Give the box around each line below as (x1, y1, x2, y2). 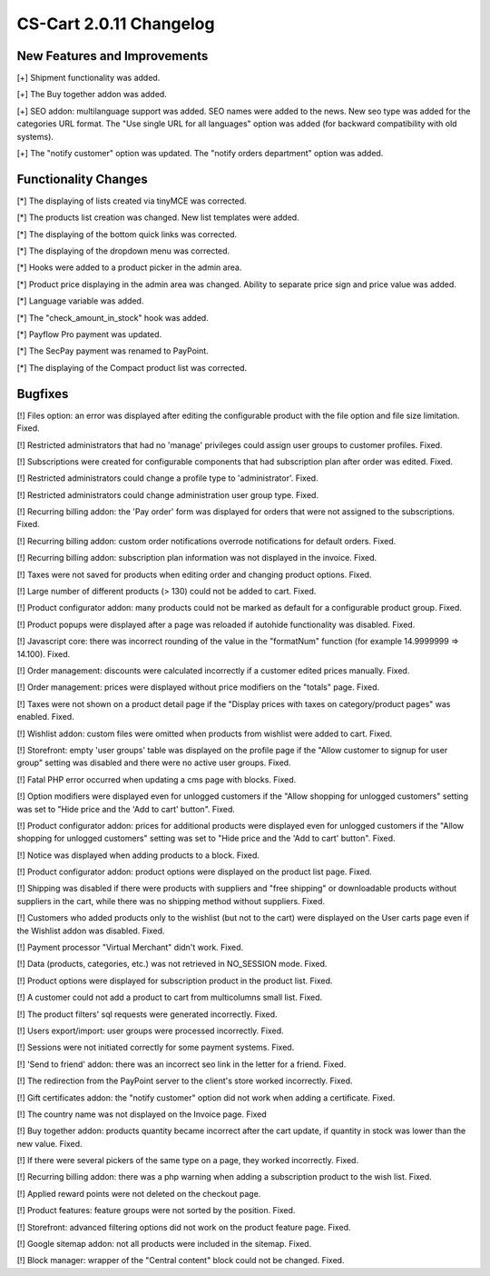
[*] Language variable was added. (16, 295, 144, 306)
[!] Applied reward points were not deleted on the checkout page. (16, 1188, 261, 1199)
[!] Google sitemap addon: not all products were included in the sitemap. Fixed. (16, 1239, 312, 1250)
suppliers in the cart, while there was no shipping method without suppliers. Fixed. (16, 895, 326, 906)
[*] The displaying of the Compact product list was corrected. (16, 362, 248, 373)
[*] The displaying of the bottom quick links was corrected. (16, 228, 238, 240)
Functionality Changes (16, 171, 149, 186)
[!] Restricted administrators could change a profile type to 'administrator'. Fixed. (16, 473, 318, 483)
